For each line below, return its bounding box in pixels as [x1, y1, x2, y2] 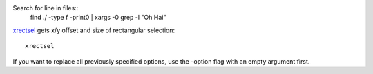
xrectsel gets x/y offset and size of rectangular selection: [12, 26, 175, 34]
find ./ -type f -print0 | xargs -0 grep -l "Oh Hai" [30, 14, 166, 22]
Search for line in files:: [12, 4, 79, 12]
